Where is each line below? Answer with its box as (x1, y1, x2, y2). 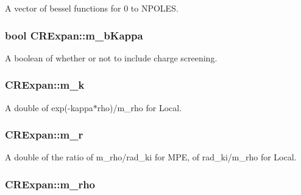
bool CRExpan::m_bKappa (5, 27, 143, 43)
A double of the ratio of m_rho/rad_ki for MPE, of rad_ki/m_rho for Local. (5, 151, 297, 163)
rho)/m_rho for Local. (97, 101, 182, 114)
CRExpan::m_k (5, 77, 85, 92)
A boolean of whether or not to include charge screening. (5, 51, 218, 64)
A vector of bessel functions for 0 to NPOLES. (5, 2, 179, 14)
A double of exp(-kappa (5, 101, 93, 114)
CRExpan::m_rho (5, 176, 96, 191)
